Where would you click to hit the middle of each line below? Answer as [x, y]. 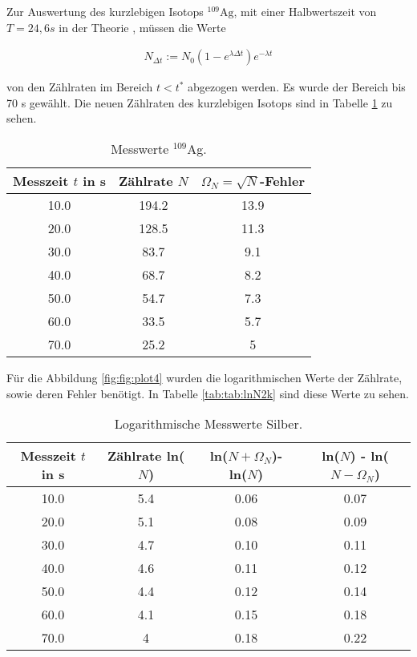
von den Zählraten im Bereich [80, 87]
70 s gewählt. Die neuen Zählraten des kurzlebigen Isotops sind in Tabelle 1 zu [200, 102]
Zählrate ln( [146, 456]
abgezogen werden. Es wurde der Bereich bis [297, 87]
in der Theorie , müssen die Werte [142, 27]
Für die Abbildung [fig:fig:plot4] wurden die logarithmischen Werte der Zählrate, [204, 377]
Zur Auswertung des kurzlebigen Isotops [105, 11]
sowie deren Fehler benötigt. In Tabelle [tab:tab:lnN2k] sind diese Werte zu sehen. [208, 393]
